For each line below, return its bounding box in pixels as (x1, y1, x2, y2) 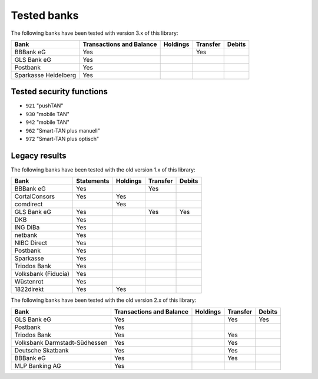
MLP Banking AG (14, 361, 61, 370)
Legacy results (11, 150, 67, 160)
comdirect (14, 200, 43, 209)
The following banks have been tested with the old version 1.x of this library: (11, 166, 196, 173)
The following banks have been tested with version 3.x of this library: (11, 29, 178, 37)
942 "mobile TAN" (25, 118, 70, 126)
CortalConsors (14, 192, 55, 200)
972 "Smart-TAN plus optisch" (25, 136, 100, 143)
